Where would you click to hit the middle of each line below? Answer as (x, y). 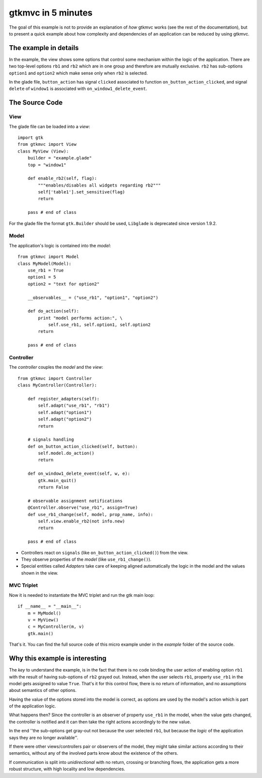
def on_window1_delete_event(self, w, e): (79, 474)
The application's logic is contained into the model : (60, 245)
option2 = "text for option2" (63, 284)
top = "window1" (47, 165)
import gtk (31, 138)
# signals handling (51, 440)
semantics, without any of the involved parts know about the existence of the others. (94, 753)
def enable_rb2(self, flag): (62, 178)
